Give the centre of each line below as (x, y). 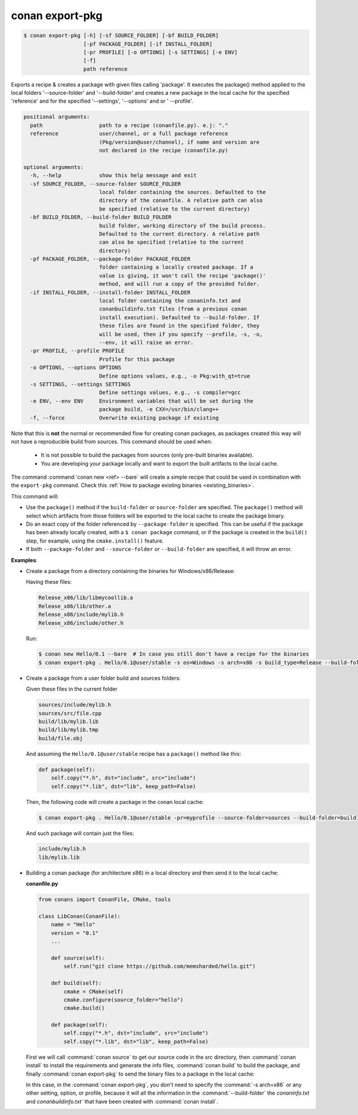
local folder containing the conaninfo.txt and (170, 301)
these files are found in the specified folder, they (179, 326)
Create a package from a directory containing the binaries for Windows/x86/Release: (130, 571)
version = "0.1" (75, 933)
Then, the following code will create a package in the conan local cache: (115, 802)
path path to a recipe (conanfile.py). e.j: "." (129, 125)
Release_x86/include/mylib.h (81, 615)
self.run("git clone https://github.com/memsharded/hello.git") (160, 966)
